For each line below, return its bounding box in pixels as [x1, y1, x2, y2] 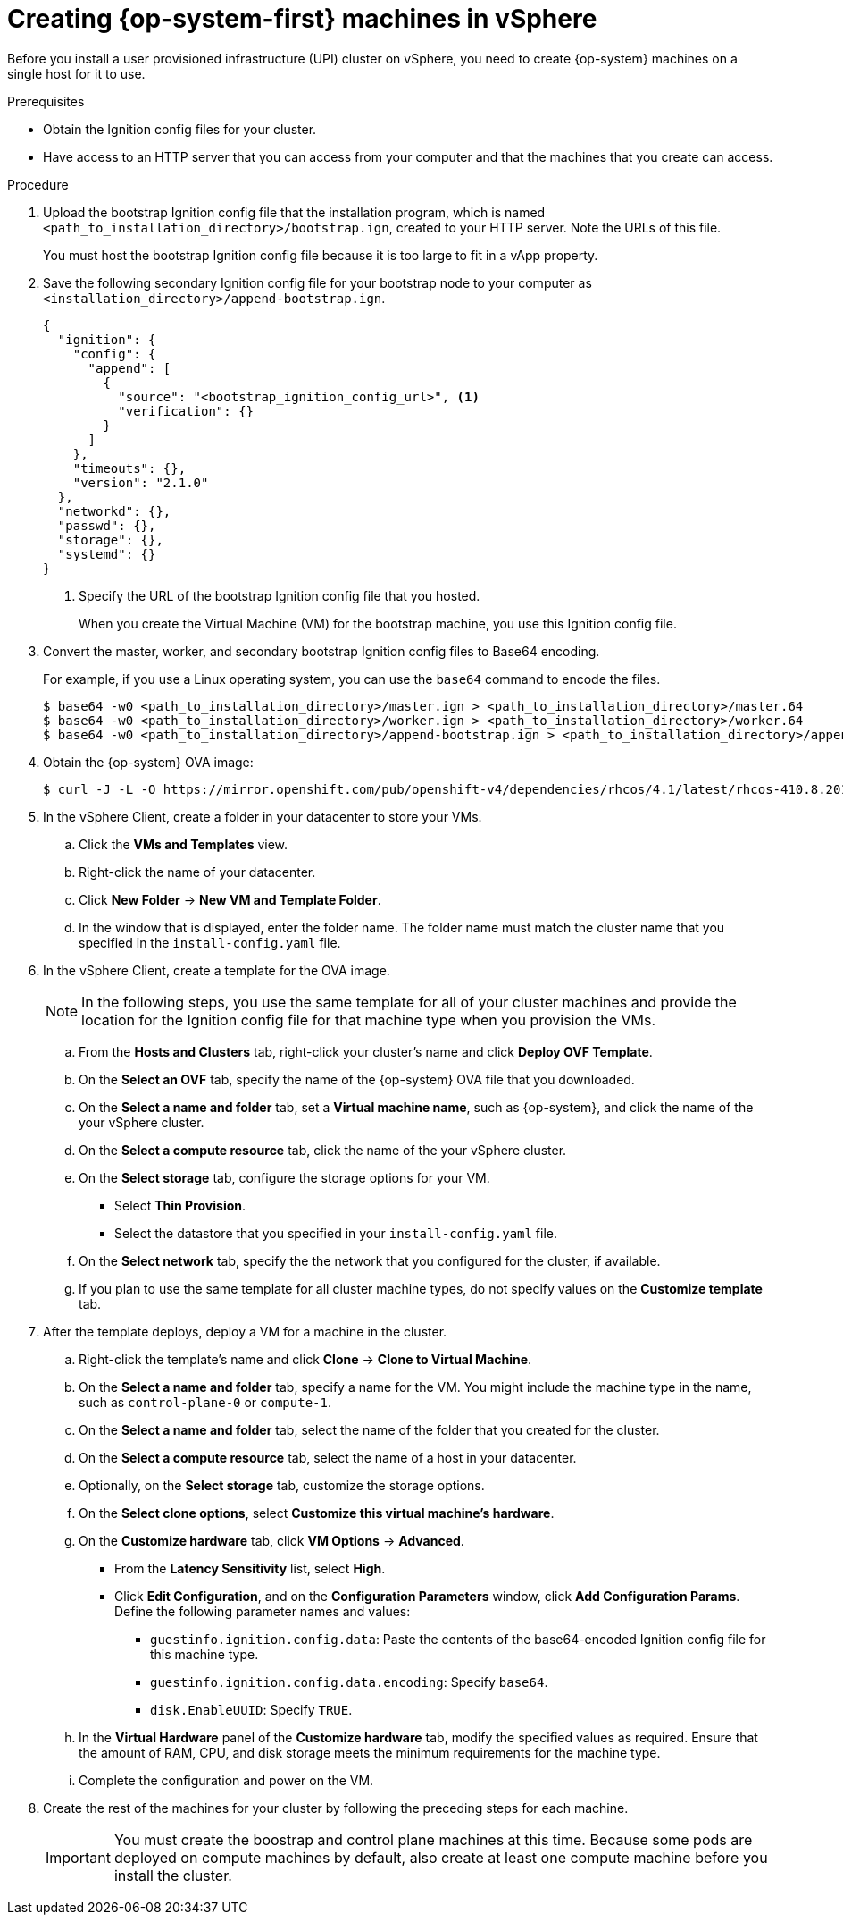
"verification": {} [118, 403, 255, 418]
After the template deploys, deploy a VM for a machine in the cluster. [43, 1323, 447, 1339]
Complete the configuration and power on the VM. [79, 1772, 374, 1788]
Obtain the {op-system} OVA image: [43, 754, 254, 770]
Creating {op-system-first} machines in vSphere [7, 4, 597, 34]
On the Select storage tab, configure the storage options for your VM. [79, 1169, 490, 1185]
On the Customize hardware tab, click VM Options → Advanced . [79, 1532, 464, 1548]
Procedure [7, 176, 69, 192]
